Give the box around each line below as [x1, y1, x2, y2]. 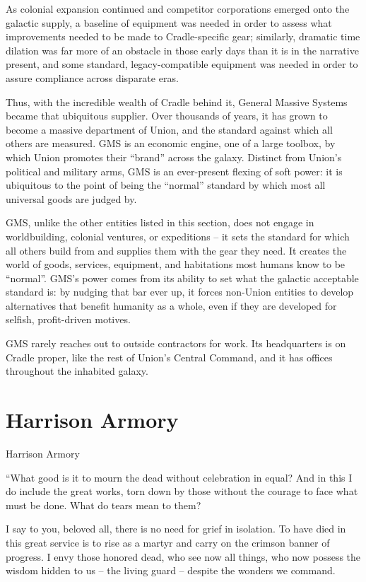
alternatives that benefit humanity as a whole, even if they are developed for [6, 298, 337, 313]
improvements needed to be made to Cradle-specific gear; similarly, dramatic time [6, 29, 360, 44]
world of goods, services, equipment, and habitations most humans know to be [6, 257, 346, 272]
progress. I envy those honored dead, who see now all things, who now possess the [6, 549, 361, 564]
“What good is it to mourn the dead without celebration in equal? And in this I [6, 470, 353, 484]
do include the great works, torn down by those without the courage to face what [6, 484, 358, 499]
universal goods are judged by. [6, 191, 137, 206]
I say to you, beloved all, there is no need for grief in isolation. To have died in [6, 521, 346, 536]
